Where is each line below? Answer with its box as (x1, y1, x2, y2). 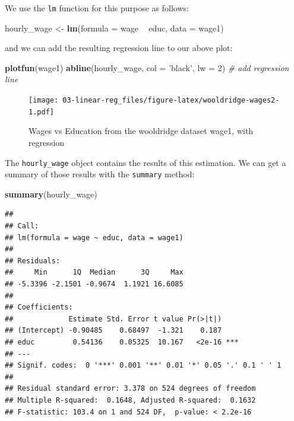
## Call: (5, 222, 39, 231)
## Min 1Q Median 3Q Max (5, 268, 184, 277)
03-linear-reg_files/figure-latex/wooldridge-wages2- (62, 96, 280, 105)
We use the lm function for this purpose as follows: (5, 2, 189, 14)
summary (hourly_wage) (5, 187, 97, 200)
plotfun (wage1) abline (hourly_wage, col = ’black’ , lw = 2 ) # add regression (5, 61, 289, 74)
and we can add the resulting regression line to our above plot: (5, 42, 233, 54)
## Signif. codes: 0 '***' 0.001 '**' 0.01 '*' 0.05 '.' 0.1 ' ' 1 (5, 361, 282, 370)
